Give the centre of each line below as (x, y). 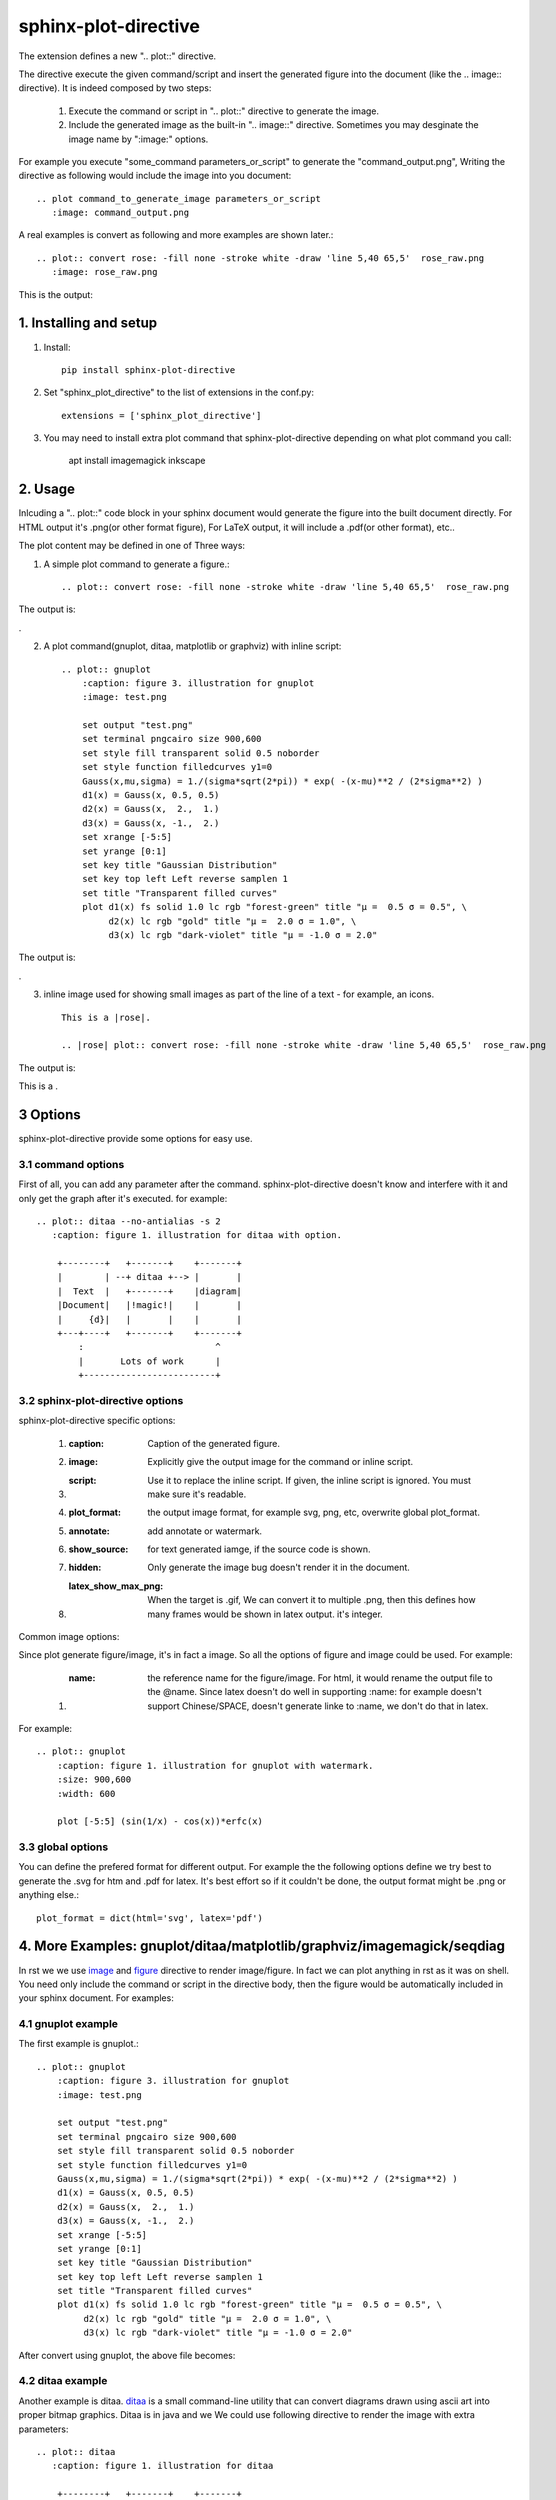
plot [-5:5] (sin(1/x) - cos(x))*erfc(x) (160, 1821)
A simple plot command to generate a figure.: (136, 564)
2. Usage (46, 489)
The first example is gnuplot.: (78, 2044)
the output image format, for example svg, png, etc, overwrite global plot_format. (313, 1512)
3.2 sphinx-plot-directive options (101, 1400)
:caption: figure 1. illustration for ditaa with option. (196, 1235)
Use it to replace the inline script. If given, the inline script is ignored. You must (309, 1480)
